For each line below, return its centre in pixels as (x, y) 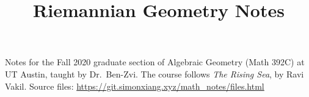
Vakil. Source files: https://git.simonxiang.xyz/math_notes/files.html (135, 86)
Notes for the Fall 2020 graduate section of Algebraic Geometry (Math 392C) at (155, 62)
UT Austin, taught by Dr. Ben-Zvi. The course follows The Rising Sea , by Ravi (154, 74)
